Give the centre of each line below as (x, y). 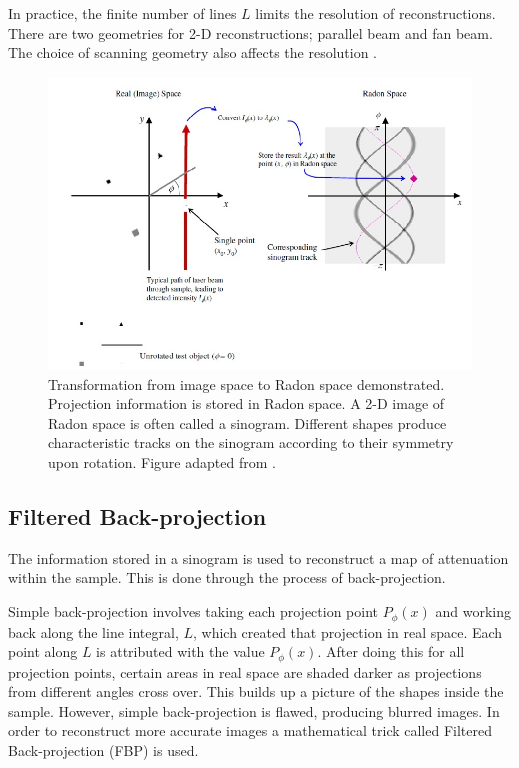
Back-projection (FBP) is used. (103, 749)
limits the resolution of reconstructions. (375, 13)
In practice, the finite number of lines (122, 13)
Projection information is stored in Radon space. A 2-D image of (246, 403)
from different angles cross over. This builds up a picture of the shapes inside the (256, 691)
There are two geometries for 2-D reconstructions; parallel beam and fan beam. (250, 32)
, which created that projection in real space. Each (347, 631)
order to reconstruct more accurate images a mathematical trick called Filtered (250, 730)
